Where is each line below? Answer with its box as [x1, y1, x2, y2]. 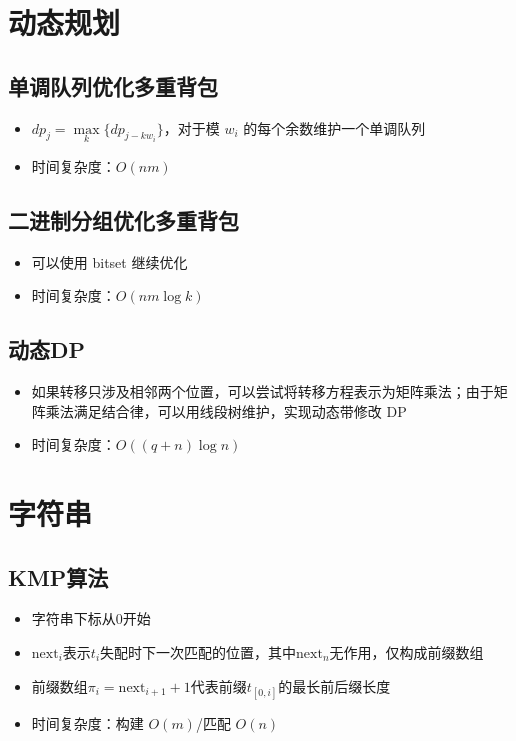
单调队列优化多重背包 [8, 70, 218, 101]
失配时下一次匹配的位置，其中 [100, 641, 297, 662]
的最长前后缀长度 [278, 675, 391, 696]
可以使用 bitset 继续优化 [31, 251, 188, 272]
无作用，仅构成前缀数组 [329, 641, 484, 662]
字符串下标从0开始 [31, 608, 151, 629]
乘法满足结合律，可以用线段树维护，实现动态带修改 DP [45, 400, 407, 421]
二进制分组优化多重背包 [8, 204, 239, 235]
